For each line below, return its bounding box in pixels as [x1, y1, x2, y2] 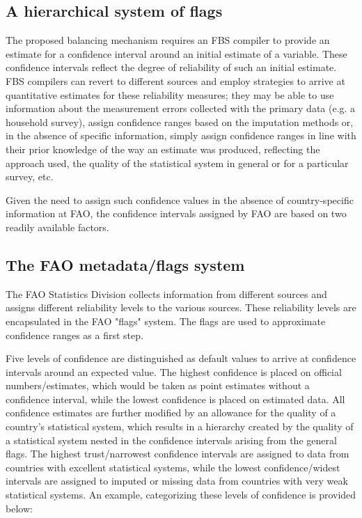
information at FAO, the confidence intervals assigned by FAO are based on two [6, 206, 347, 221]
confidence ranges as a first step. [6, 327, 143, 342]
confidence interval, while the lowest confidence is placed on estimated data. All [6, 391, 345, 406]
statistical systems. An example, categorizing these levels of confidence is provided [6, 487, 356, 502]
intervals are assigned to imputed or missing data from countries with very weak [6, 473, 348, 488]
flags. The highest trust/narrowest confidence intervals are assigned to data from [6, 446, 349, 461]
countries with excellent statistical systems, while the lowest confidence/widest [6, 460, 340, 474]
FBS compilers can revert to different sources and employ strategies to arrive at [6, 73, 345, 88]
